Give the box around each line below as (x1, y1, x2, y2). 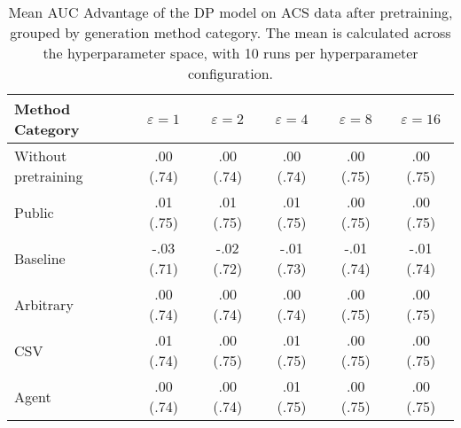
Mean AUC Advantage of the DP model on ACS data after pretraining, (8, 2, 453, 22)
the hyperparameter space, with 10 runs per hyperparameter (43, 43, 418, 63)
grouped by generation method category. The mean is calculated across (10, 22, 451, 43)
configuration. (187, 63, 274, 83)
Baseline (14, 247, 66, 268)
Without (14, 145, 67, 166)
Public (14, 201, 54, 222)
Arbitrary (14, 293, 74, 315)
